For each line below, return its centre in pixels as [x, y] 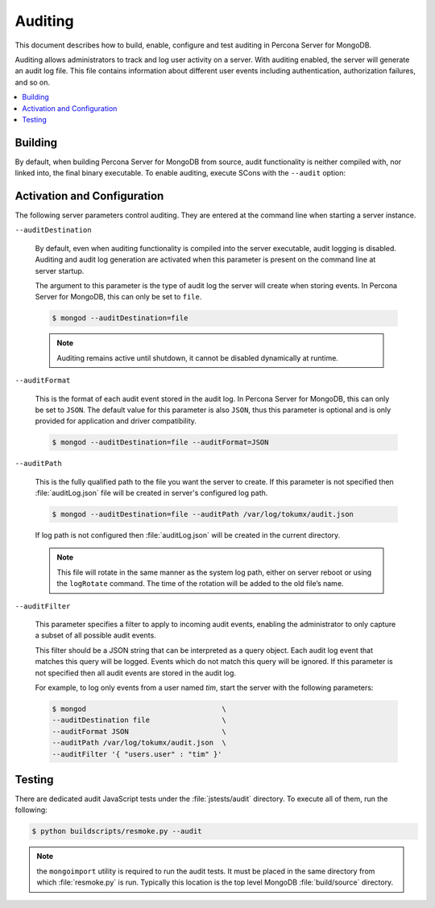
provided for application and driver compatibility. [116, 421]
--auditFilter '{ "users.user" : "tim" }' [137, 754]
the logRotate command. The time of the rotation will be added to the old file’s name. [200, 584]
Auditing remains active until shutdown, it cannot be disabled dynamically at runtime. [197, 357]
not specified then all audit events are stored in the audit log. [136, 673]
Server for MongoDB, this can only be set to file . [118, 297]
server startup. [60, 270]
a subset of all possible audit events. [95, 635]
